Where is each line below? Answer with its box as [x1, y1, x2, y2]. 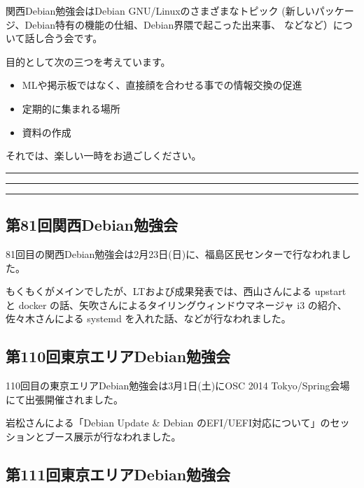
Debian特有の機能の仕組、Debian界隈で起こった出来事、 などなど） [24, 17, 333, 31]
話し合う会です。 [24, 31, 103, 45]
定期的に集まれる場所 [22, 101, 120, 115]
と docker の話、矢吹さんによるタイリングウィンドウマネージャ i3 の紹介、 [6, 297, 347, 312]
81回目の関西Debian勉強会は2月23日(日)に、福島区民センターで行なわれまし [6, 246, 351, 261]
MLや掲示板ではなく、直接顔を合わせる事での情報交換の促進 [22, 78, 302, 92]
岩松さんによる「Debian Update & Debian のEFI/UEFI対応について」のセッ [6, 415, 350, 430]
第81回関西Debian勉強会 [6, 214, 178, 236]
